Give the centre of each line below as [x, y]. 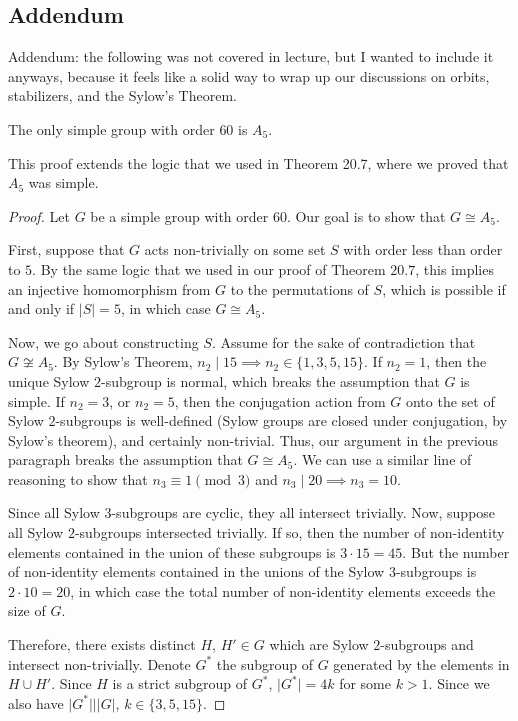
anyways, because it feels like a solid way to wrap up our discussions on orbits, [249, 75]
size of [27, 610]
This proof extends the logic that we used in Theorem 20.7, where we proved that [258, 162]
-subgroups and [427, 644]
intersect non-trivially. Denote [99, 663]
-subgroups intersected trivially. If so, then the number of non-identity [289, 532]
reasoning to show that [78, 478]
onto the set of [450, 400]
